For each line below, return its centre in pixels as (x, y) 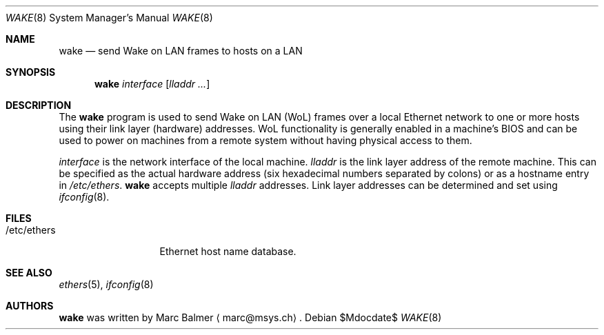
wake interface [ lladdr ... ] (152, 84)
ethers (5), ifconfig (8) (106, 284)
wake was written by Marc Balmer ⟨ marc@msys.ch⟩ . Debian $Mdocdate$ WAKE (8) (250, 317)
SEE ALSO (29, 273)
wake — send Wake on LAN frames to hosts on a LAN (181, 51)
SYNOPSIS (31, 72)
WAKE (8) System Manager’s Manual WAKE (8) (109, 18)
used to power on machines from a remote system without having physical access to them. (265, 140)
